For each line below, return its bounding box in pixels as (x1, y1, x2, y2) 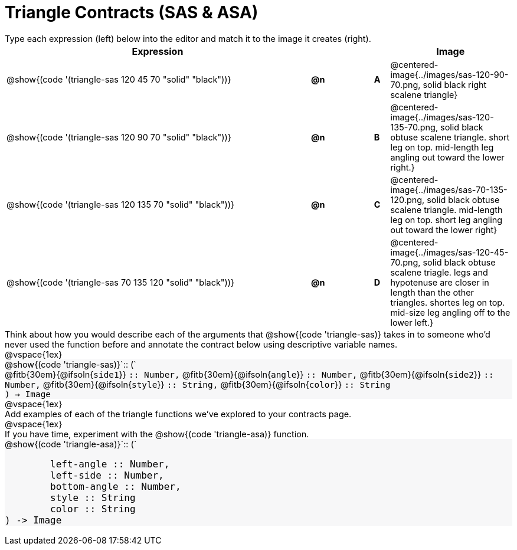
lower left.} (390, 317, 434, 328)
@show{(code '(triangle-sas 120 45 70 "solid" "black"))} (6, 74, 231, 85)
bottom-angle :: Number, (50, 480, 181, 492)
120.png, (390, 194, 425, 205)
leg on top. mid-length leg (390, 142, 494, 152)
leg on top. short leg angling (390, 214, 503, 225)
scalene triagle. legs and (390, 267, 488, 277)
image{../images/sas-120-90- (390, 69, 509, 80)
